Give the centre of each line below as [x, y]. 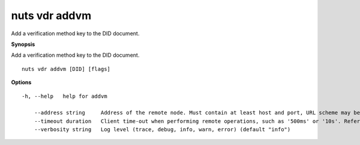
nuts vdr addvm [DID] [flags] [66, 69]
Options [21, 82]
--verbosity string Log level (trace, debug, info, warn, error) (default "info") [162, 129]
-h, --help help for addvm [64, 96]
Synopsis [23, 44]
